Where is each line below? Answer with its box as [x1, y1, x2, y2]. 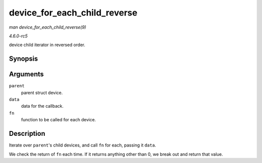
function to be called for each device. [21, 117, 96, 123]
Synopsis [9, 55, 38, 63]
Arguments [9, 70, 44, 79]
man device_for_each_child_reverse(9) [9, 24, 86, 30]
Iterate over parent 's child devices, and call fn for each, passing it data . [9, 142, 156, 148]
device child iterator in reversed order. [9, 42, 85, 48]
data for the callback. [21, 103, 64, 109]
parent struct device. [21, 90, 63, 96]
